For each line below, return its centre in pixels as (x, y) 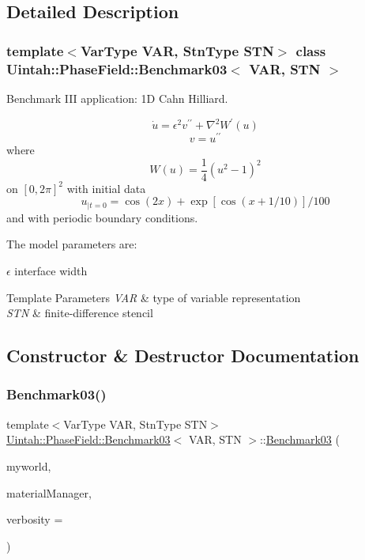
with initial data (106, 188)
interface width (51, 270)
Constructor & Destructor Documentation (183, 356)
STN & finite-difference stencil (80, 313)
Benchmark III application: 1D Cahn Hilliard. (117, 98)
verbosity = (35, 519)
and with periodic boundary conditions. (102, 217)
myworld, (29, 465)
